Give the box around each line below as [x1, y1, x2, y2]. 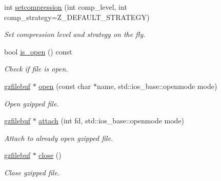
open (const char [38, 80, 91, 91]
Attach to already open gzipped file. [4, 132, 113, 143]
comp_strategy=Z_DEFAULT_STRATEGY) [4, 11, 150, 22]
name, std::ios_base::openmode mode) [97, 80, 217, 91]
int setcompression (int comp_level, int [4, 2, 127, 12]
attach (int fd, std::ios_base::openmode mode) [38, 115, 185, 126]
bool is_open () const [4, 46, 72, 57]
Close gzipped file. [4, 167, 60, 177]
